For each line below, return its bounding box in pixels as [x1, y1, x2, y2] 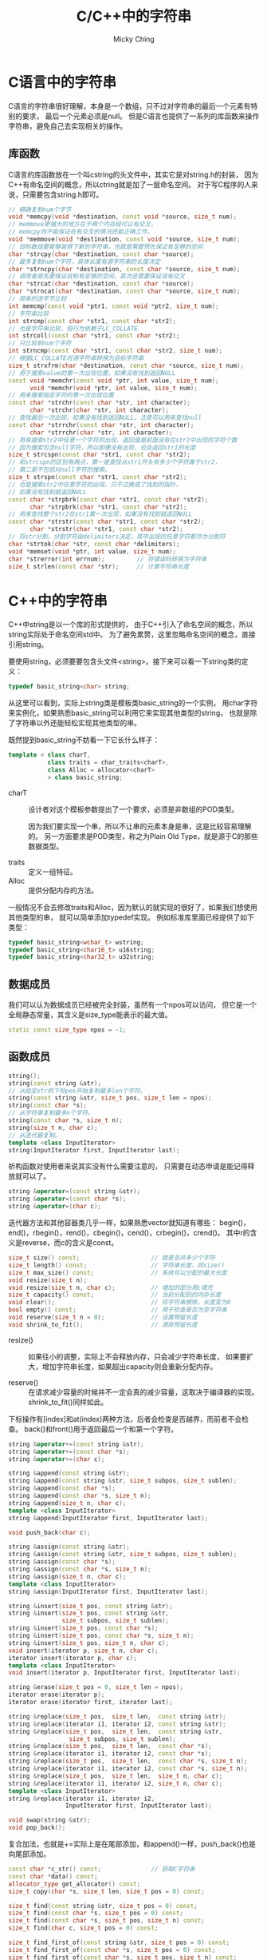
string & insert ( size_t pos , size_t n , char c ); [8, 1639, 170, 1647]
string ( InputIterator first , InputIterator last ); [8, 1146, 180, 1154]
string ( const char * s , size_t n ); [8, 1116, 124, 1124]
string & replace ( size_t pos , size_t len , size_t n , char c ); [8, 1772, 223, 1780]
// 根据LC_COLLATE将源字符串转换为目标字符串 [8, 354, 144, 362]
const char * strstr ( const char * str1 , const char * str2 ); [8, 517, 205, 526]
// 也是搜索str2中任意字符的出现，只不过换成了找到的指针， [8, 481, 182, 489]
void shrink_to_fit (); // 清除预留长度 [8, 1320, 198, 1328]
